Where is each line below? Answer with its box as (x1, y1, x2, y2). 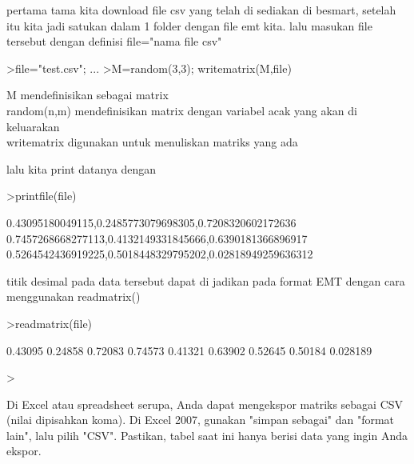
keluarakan (6, 118, 60, 134)
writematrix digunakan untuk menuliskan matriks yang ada (6, 134, 298, 150)
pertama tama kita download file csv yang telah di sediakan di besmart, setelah (6, 2, 396, 18)
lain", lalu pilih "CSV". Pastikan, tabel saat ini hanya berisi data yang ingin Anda (6, 426, 408, 443)
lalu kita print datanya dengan (6, 160, 157, 177)
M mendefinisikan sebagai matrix (6, 86, 169, 103)
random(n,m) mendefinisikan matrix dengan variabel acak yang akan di (6, 102, 357, 118)
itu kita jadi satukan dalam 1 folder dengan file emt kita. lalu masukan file (6, 17, 372, 34)
